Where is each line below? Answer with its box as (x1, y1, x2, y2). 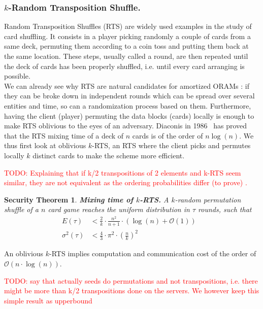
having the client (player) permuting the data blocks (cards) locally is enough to (4, 110, 254, 121)
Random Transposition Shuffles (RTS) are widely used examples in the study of (4, 21, 252, 31)
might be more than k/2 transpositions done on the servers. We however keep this (4, 285, 259, 296)
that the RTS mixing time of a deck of (4, 130, 124, 141)
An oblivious (4, 248, 44, 259)
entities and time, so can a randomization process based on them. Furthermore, (4, 100, 251, 111)
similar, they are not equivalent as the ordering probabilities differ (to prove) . (4, 177, 247, 188)
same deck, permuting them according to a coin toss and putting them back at (4, 41, 249, 51)
